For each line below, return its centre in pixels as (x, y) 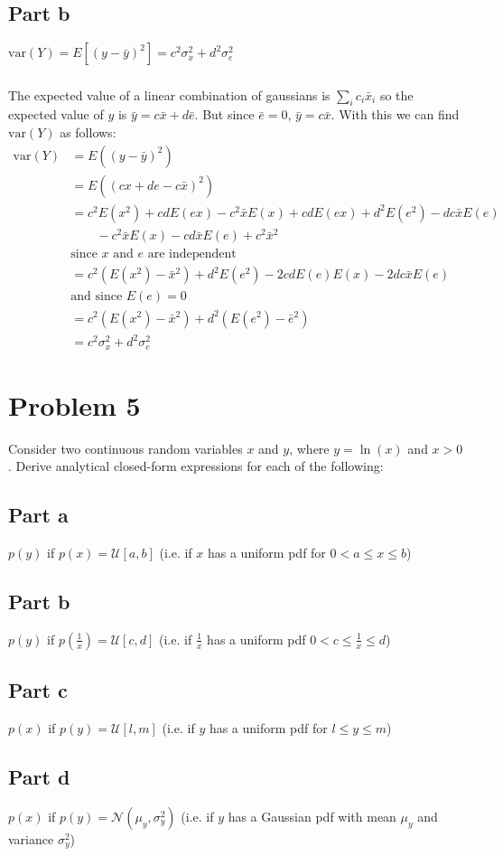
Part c (38, 690)
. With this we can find (395, 114)
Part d (39, 777)
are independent (192, 254)
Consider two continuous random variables (126, 448)
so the (396, 94)
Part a (38, 515)
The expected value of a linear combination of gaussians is (169, 94)
